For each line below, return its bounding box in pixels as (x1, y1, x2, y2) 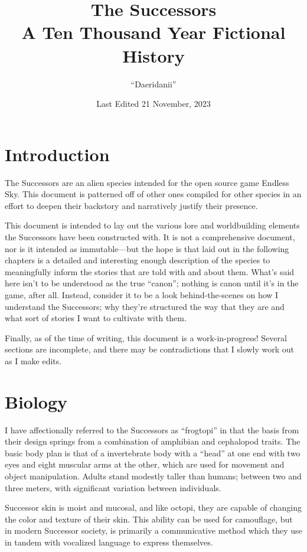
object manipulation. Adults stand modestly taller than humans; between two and (5, 470, 302, 482)
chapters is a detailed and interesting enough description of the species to (5, 254, 270, 266)
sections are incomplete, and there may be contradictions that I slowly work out (5, 343, 295, 355)
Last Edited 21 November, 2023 (96, 97, 211, 110)
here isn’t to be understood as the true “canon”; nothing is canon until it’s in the (5, 277, 299, 289)
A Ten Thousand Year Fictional (21, 20, 286, 44)
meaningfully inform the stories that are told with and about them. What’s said (5, 265, 295, 277)
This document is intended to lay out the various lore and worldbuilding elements (5, 219, 300, 231)
